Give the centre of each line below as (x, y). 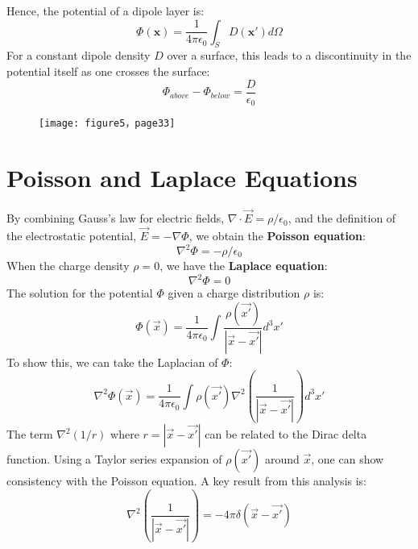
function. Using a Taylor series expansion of (114, 459)
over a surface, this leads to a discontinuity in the (289, 55)
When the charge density (68, 265)
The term (30, 434)
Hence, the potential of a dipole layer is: (106, 10)
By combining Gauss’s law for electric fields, (116, 218)
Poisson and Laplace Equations (182, 177)
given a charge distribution (234, 293)
